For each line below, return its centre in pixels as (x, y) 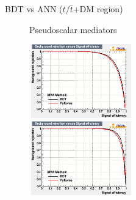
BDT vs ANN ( (34, 9)
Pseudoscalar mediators (73, 29)
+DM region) (98, 9)
